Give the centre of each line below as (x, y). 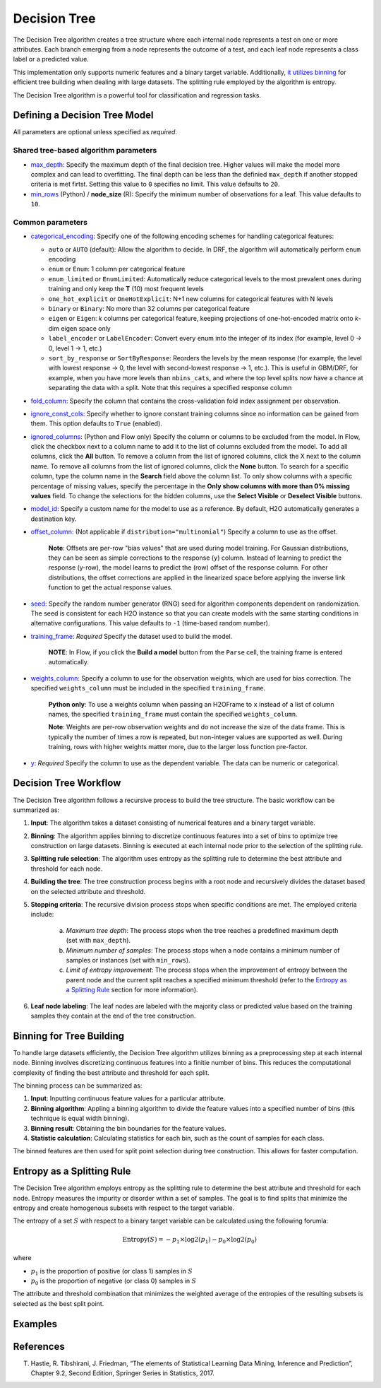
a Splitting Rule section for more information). (132, 990)
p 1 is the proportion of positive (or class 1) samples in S (112, 1272)
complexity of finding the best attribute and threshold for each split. (111, 1072)
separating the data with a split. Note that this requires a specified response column (170, 388)
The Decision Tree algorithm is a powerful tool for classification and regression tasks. (137, 95)
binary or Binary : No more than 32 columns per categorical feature (149, 308)
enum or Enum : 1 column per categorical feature (117, 269)
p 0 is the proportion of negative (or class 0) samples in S (114, 1281)
